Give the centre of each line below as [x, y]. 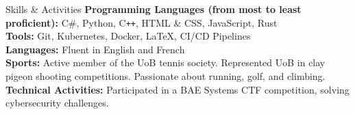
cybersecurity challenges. [57, 103]
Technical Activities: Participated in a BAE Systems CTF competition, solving [177, 89]
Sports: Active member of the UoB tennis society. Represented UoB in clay [166, 62]
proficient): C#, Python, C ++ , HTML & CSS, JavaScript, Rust [142, 22]
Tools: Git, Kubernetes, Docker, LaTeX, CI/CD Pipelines [128, 36]
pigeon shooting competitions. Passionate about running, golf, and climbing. [166, 76]
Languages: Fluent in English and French [95, 49]
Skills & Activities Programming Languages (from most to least [154, 9]
